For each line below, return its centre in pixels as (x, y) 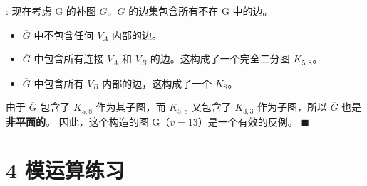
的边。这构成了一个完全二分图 (220, 59)
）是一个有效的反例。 (248, 121)
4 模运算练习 (65, 170)
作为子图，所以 (292, 107)
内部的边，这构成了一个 (157, 83)
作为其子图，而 (131, 107)
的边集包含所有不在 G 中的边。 (201, 11)
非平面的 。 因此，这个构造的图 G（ (88, 121)
